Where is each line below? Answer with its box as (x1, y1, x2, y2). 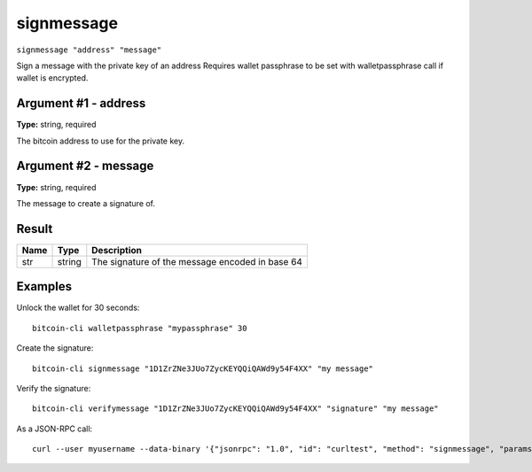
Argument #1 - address (16, 96, 146, 111)
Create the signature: (16, 343, 94, 353)
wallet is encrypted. (16, 73, 89, 83)
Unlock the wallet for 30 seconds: (16, 302, 140, 313)
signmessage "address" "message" (16, 44, 162, 55)
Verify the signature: (16, 383, 91, 393)
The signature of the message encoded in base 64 (91, 255, 303, 267)
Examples (16, 279, 73, 294)
